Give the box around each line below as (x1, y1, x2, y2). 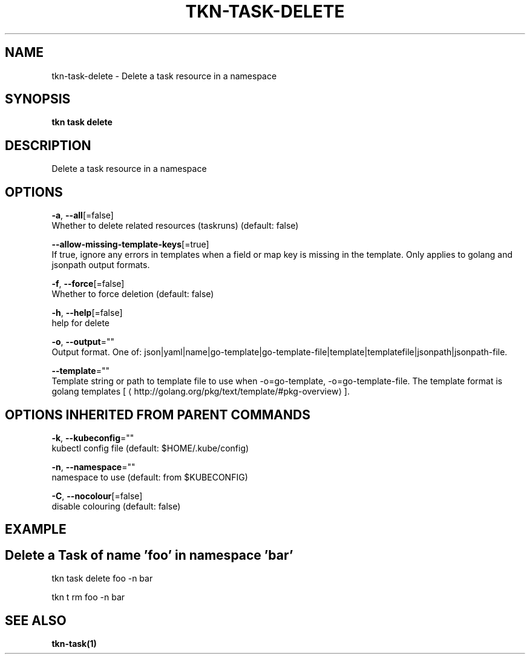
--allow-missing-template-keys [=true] (51, 239, 209, 250)
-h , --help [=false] (51, 307, 123, 318)
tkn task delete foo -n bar (51, 573, 153, 584)
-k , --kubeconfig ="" (51, 432, 134, 443)
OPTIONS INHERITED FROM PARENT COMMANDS (5, 407, 310, 422)
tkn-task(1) (51, 638, 97, 649)
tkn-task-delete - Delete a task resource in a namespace (51, 70, 277, 81)
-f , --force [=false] (51, 278, 125, 289)
